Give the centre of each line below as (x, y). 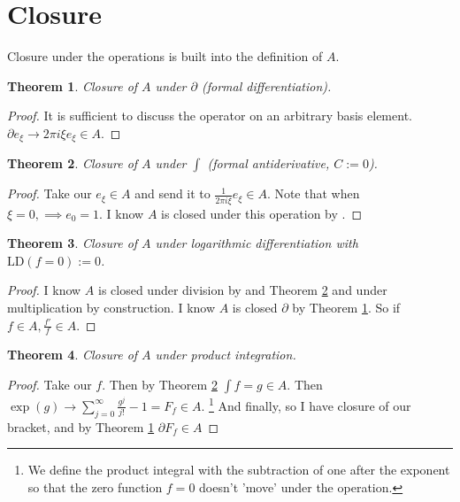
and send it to (172, 193)
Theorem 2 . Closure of (73, 163)
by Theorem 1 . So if (346, 308)
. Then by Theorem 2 (160, 385)
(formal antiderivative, (268, 163)
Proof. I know (44, 290)
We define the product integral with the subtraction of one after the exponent (239, 470)
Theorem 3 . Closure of (73, 243)
